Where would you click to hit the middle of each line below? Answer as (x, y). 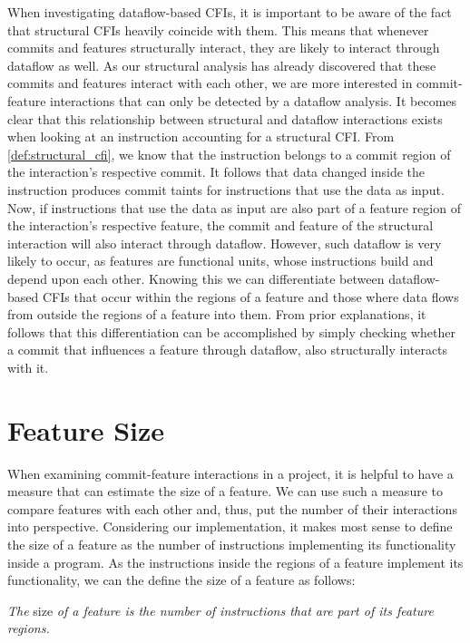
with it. (28, 367)
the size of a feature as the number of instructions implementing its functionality (232, 544)
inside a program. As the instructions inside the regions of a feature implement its (235, 562)
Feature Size (86, 429)
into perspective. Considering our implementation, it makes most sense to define (230, 526)
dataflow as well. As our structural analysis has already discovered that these (222, 65)
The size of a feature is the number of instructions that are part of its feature (220, 610)
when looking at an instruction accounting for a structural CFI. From (201, 136)
